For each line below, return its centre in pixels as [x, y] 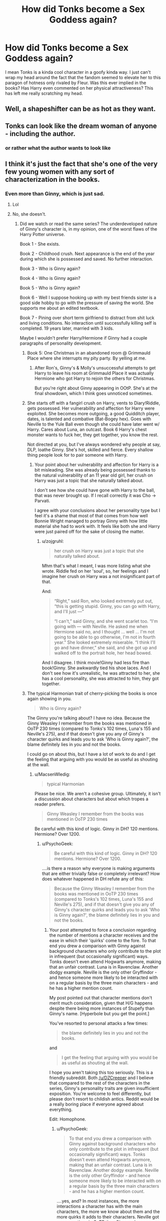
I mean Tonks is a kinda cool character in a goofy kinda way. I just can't [78, 72]
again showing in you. [49, 699]
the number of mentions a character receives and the [104, 935]
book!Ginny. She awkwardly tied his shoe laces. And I [96, 668]
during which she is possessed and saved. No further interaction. [86, 259]
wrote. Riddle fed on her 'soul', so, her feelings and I [95, 571]
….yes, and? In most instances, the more [98, 1201]
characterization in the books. [53, 180]
